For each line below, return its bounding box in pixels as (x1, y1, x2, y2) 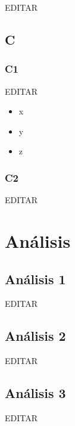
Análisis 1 (5, 269, 66, 288)
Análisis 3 (5, 384, 66, 402)
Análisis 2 (5, 327, 66, 345)
